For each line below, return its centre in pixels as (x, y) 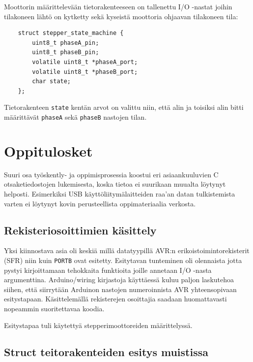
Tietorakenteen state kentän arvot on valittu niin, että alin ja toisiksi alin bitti (124, 107)
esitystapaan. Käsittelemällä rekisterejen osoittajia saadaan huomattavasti (115, 299)
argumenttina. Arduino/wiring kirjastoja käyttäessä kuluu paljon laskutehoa (119, 280)
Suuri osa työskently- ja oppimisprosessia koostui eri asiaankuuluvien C (111, 174)
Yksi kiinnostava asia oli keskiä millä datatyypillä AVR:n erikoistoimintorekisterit (127, 250)
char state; (52, 82)
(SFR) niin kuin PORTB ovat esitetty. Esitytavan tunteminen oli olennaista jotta (123, 260)
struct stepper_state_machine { (71, 33)
